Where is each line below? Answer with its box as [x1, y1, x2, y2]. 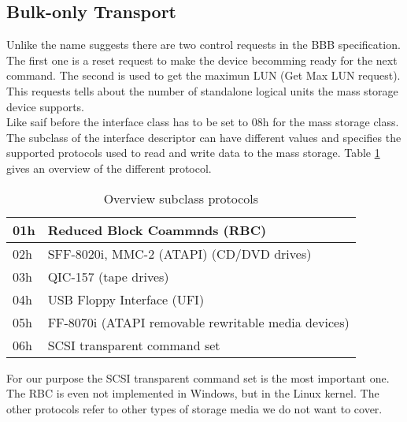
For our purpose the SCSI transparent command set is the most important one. [6, 369, 390, 386]
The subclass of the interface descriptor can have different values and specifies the [6, 129, 401, 145]
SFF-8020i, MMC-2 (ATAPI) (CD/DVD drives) [47, 244, 312, 263]
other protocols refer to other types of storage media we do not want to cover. [6, 400, 383, 416]
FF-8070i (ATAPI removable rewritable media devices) [47, 312, 350, 331]
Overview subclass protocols [103, 189, 259, 207]
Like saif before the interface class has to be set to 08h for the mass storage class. [6, 114, 399, 130]
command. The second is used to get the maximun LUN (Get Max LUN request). [6, 67, 401, 84]
